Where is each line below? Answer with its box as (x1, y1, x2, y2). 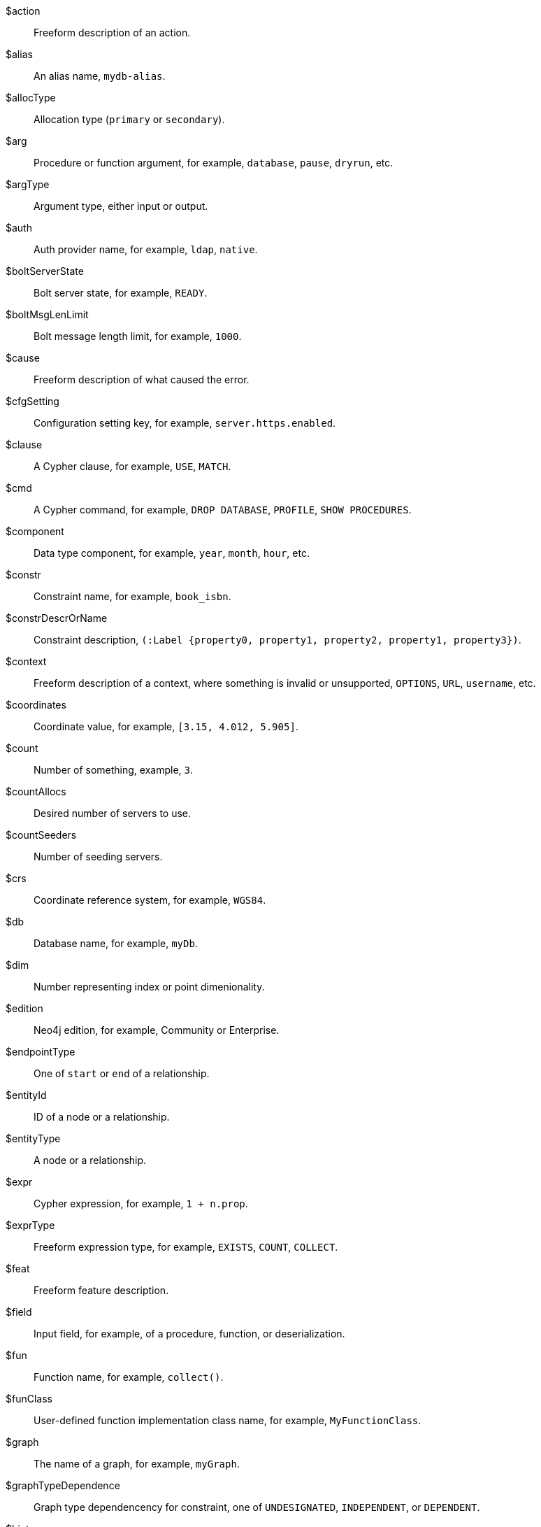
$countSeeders (6, 829, 77, 841)
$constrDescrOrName (6, 612, 108, 624)
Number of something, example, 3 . (34, 764, 194, 776)
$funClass (6, 1393, 52, 1405)
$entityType (6, 1132, 61, 1144)
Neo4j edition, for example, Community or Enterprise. (34, 1024, 280, 1036)
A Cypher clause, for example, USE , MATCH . (34, 460, 231, 472)
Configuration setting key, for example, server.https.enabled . (34, 417, 336, 429)
